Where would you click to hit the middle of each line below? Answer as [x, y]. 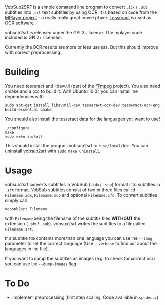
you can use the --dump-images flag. [41, 264]
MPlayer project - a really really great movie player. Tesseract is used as [78, 17]
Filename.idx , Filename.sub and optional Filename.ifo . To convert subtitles [81, 195]
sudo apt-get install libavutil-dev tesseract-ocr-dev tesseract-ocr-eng [82, 105]
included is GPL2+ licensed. [33, 37]
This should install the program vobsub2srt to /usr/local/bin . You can [77, 145]
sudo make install [24, 136]
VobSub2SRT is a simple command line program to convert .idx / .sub [76, 7]
